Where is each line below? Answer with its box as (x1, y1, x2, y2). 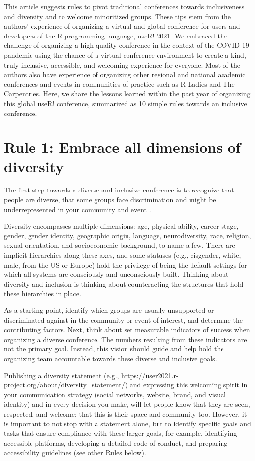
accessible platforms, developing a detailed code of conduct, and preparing (4, 437, 228, 448)
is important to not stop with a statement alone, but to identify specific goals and (4, 418, 251, 428)
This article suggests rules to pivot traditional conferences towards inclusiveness (4, 1, 245, 11)
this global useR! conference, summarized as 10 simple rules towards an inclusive (4, 98, 247, 108)
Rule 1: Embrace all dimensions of (4, 137, 241, 157)
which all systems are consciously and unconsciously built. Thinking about (4, 269, 229, 279)
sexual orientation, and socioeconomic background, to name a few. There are (4, 240, 235, 250)
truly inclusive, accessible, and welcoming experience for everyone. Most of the (4, 59, 240, 70)
